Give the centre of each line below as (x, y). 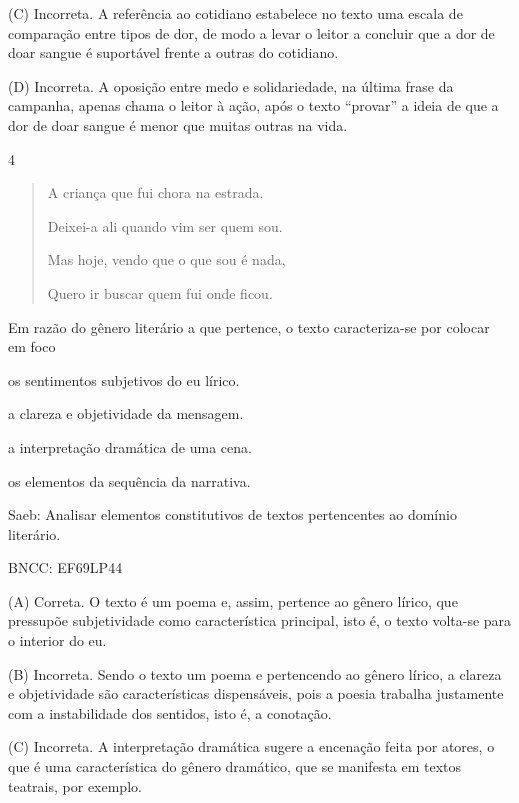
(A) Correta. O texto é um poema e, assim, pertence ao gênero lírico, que (233, 600)
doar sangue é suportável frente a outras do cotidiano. (173, 52)
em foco (32, 346)
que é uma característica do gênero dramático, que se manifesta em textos (235, 766)
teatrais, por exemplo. (75, 785)
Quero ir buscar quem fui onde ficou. (160, 292)
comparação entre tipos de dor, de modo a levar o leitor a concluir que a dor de (251, 32)
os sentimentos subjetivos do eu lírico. (124, 379)
